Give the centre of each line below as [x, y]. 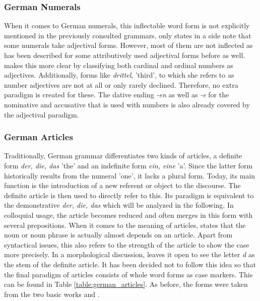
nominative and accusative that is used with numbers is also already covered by [127, 104]
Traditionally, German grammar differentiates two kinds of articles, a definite [123, 156]
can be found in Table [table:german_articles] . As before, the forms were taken [126, 284]
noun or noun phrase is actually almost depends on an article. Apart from [118, 235]
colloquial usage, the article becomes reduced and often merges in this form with [128, 215]
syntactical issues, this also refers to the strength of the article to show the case [127, 244]
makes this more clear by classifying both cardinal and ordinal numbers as [119, 65]
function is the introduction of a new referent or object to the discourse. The [122, 185]
